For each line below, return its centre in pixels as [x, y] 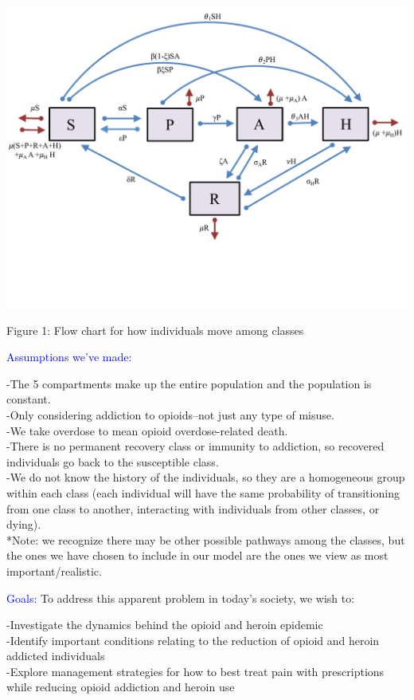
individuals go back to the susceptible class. [113, 461]
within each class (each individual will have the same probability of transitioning [203, 492]
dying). [24, 524]
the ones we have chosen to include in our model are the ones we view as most [197, 555]
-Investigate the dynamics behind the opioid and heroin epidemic [165, 625]
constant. [29, 399]
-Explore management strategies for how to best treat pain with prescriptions [195, 671]
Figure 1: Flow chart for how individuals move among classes [155, 330]
